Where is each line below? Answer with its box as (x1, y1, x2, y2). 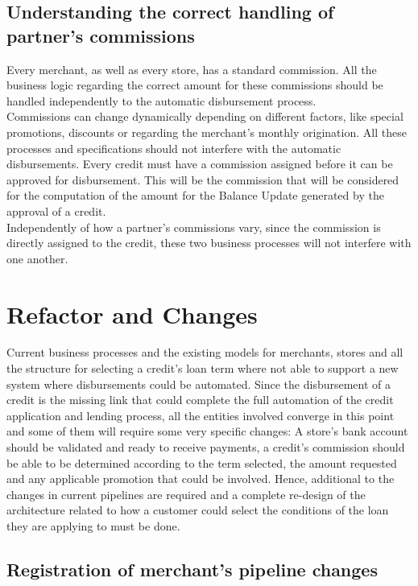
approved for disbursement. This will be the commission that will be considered (6, 171, 399, 188)
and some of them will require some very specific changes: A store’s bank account (6, 423, 408, 439)
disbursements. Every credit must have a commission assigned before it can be (6, 155, 393, 172)
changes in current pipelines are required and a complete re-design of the (6, 485, 366, 502)
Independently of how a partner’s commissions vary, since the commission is (6, 218, 381, 235)
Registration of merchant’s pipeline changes (6, 556, 378, 581)
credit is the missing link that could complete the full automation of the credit (6, 391, 394, 408)
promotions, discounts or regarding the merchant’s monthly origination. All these (6, 123, 407, 140)
